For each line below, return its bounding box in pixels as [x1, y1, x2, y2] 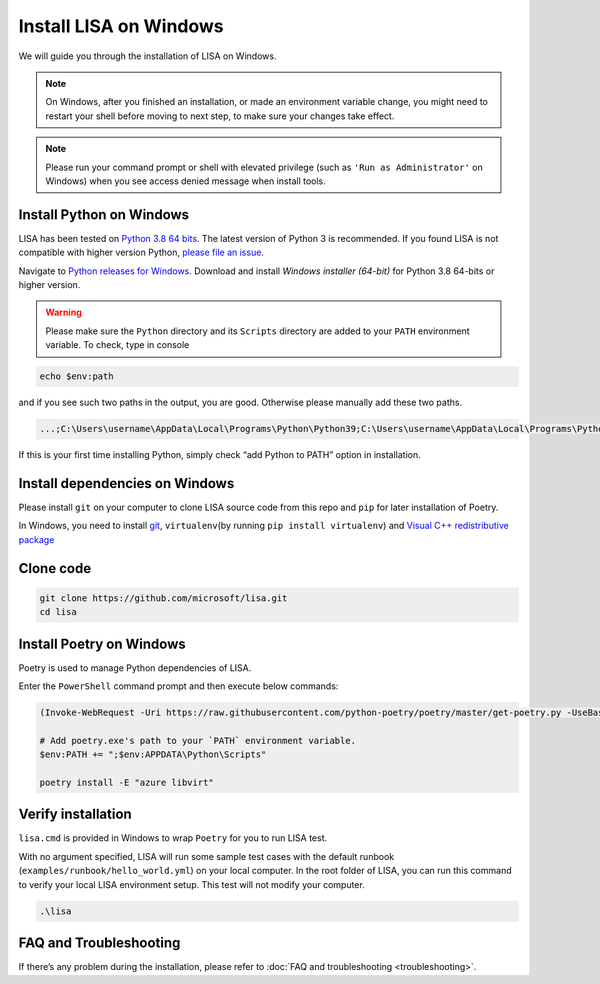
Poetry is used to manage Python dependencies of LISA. [18, 661, 252, 674]
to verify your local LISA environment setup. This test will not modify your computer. [18, 878, 365, 890]
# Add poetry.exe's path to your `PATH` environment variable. [39, 735, 357, 746]
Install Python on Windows [18, 206, 190, 223]
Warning [45, 306, 82, 319]
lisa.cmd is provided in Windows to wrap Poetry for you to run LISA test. [18, 832, 328, 844]
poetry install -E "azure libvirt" [39, 776, 214, 788]
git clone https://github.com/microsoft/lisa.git [39, 592, 288, 604]
